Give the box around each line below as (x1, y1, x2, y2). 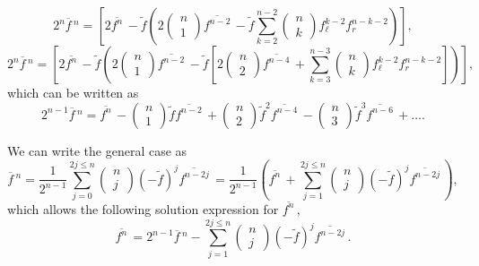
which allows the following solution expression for (7, 199, 279, 218)
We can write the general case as (7, 141, 187, 159)
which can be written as (7, 83, 139, 101)
